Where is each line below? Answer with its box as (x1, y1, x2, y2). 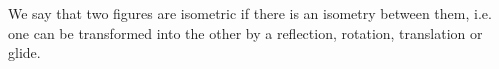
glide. (8, 42, 41, 63)
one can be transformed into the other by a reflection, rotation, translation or (8, 22, 483, 43)
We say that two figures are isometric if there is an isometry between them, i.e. (8, 3, 492, 23)
